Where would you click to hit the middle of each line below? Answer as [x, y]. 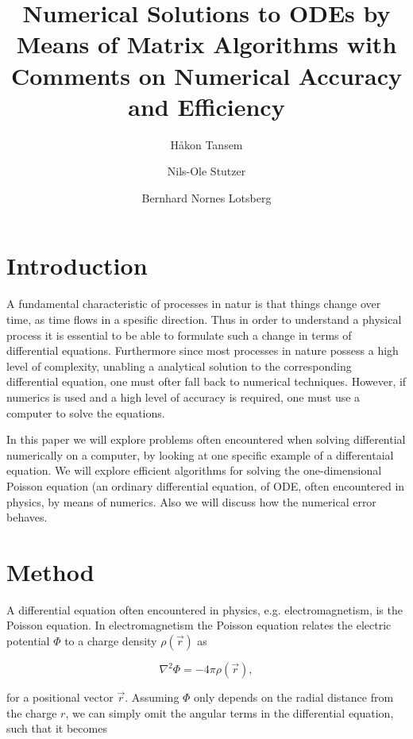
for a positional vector [60, 697]
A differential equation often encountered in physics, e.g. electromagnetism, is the [205, 609]
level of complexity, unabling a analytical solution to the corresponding [179, 366]
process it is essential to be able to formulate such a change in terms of [179, 335]
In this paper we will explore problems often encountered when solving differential [206, 439]
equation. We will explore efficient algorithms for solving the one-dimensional [194, 470]
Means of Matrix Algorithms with [206, 44]
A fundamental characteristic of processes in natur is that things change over [194, 304]
